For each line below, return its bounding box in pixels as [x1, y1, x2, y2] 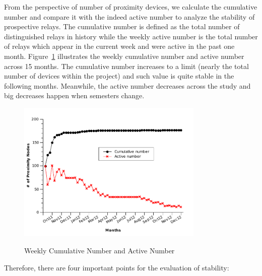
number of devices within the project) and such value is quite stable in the [4, 71, 234, 81]
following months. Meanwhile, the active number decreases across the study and [4, 80, 251, 91]
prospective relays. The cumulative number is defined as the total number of [4, 21, 240, 32]
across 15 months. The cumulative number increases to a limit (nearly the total [4, 60, 249, 71]
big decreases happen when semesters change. [4, 90, 145, 101]
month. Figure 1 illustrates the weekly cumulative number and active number [4, 50, 244, 61]
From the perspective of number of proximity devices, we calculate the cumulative [4, 2, 257, 12]
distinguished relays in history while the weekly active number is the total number [4, 31, 258, 41]
